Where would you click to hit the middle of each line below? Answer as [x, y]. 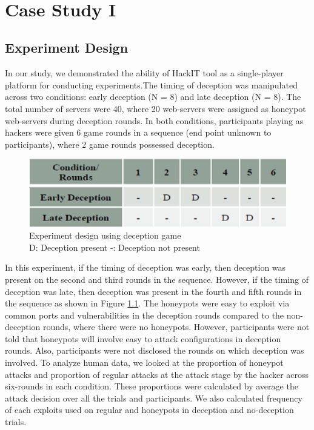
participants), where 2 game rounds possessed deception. [110, 144]
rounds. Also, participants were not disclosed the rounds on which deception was [155, 350]
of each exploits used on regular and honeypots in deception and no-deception [149, 410]
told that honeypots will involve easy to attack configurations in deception [143, 338]
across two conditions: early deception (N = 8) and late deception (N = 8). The [153, 97]
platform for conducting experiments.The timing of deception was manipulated [151, 84]
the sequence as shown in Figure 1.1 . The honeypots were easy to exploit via [147, 303]
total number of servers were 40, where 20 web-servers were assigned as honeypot [155, 108]
